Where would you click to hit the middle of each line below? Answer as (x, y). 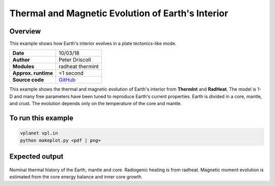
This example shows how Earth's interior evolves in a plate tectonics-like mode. (93, 44)
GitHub (67, 80)
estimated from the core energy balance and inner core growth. (76, 177)
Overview (25, 31)
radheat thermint (79, 67)
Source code (28, 80)
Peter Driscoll (75, 60)
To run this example (42, 118)
